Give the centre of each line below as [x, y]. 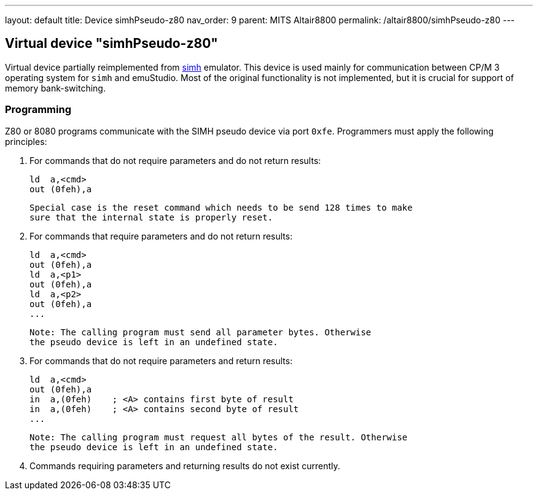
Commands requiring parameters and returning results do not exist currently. [185, 466]
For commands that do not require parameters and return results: [161, 361]
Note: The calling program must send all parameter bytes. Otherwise [201, 332]
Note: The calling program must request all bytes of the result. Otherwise [219, 437]
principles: [26, 141]
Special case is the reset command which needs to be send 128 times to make [221, 207]
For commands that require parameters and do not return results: [161, 236]
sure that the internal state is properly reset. [151, 217]
